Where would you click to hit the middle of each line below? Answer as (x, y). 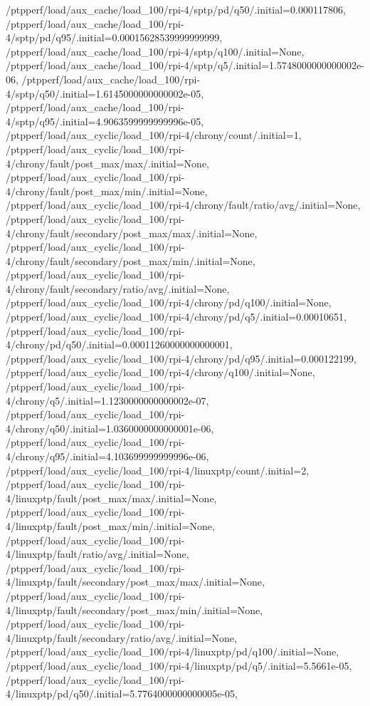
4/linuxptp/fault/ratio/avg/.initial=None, (97, 554)
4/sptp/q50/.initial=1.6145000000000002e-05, (105, 93)
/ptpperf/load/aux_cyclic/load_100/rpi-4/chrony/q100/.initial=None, (160, 372)
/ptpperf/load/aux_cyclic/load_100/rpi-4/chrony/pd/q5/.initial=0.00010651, (176, 317)
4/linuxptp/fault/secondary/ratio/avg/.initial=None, (121, 637)
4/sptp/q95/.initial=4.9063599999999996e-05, (105, 121)
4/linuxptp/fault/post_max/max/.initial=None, (111, 498)
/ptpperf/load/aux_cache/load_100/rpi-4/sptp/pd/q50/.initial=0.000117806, (176, 9)
